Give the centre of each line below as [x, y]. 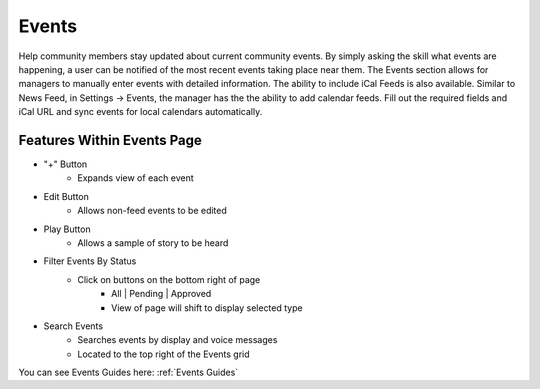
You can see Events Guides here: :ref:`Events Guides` [128, 372]
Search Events [73, 326]
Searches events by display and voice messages [177, 340]
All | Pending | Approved [161, 294]
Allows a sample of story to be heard [153, 242]
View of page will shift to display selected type [207, 307]
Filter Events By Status [90, 261]
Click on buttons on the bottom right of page [169, 279]
